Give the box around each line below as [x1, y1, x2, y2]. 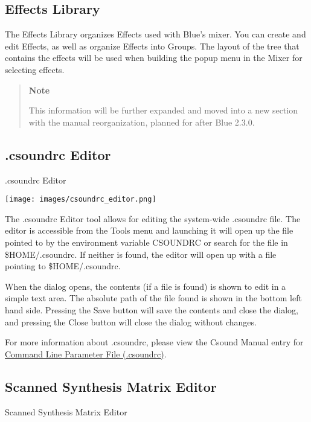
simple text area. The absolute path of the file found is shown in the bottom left [5, 292, 302, 304]
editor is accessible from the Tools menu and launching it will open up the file [5, 224, 293, 237]
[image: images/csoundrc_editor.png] [5, 195, 156, 204]
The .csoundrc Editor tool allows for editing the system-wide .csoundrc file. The [5, 212, 301, 225]
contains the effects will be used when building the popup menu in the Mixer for [5, 51, 303, 64]
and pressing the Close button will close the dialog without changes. [5, 315, 257, 328]
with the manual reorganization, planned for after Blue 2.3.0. [28, 115, 255, 128]
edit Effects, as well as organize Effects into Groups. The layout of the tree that [5, 39, 300, 52]
